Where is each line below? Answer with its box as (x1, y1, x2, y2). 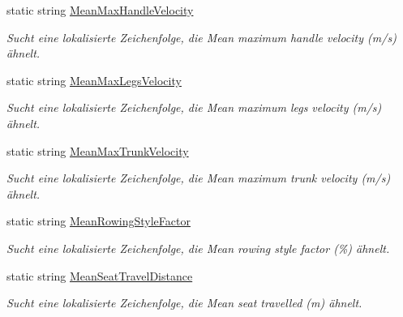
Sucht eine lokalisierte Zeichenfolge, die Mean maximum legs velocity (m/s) (6, 99, 382, 116)
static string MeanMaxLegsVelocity (6, 71, 182, 88)
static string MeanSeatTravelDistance (6, 267, 193, 284)
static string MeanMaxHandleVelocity (6, 2, 194, 18)
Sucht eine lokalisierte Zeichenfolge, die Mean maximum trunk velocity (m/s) (6, 169, 391, 186)
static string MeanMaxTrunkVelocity (6, 142, 189, 159)
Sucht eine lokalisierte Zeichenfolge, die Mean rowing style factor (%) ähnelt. (6, 239, 390, 256)
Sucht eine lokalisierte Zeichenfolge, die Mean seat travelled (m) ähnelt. (6, 294, 362, 311)
